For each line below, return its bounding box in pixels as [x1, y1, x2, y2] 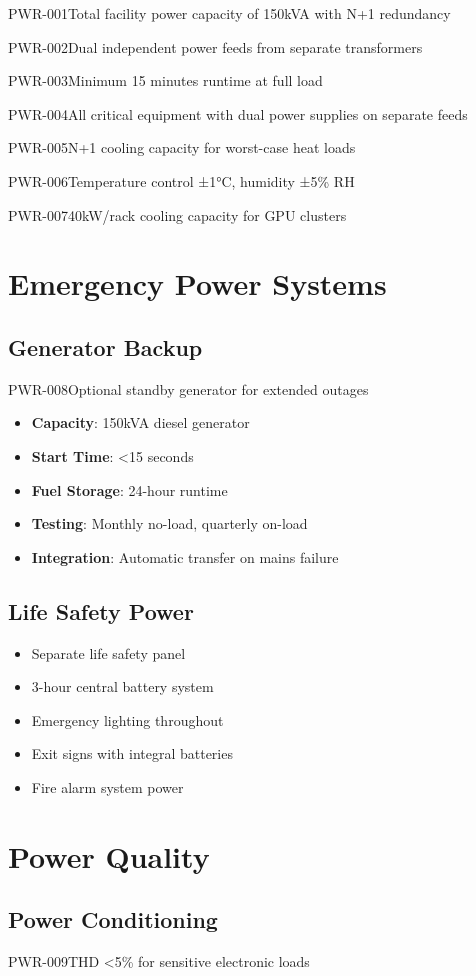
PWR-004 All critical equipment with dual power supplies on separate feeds [8, 103, 468, 124]
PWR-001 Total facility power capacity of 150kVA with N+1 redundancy [8, 3, 451, 23]
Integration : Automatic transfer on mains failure [31, 546, 339, 567]
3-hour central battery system [31, 676, 214, 697]
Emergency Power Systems [8, 263, 387, 304]
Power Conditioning [8, 904, 218, 935]
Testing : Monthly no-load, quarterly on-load [31, 513, 308, 534]
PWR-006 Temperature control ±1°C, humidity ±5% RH [8, 170, 355, 191]
